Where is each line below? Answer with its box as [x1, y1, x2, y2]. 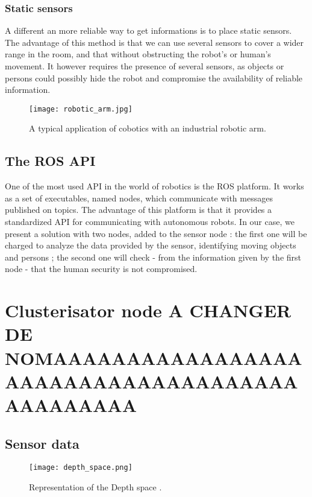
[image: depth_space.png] [29, 463, 133, 472]
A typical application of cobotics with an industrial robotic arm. [29, 122, 266, 135]
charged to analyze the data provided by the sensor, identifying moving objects [5, 239, 296, 252]
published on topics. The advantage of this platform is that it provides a [5, 203, 272, 216]
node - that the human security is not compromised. [5, 262, 198, 275]
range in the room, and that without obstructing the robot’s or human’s [5, 48, 271, 60]
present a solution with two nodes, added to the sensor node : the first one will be [5, 227, 307, 239]
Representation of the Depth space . [29, 480, 162, 493]
